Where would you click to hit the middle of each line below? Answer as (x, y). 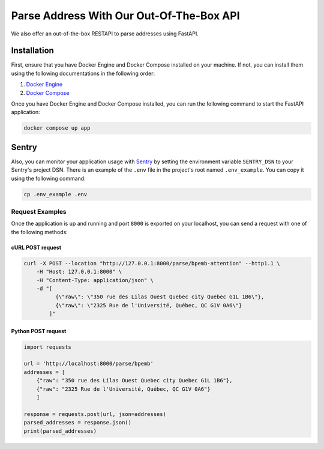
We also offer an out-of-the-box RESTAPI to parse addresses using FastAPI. (105, 34)
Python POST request (39, 331)
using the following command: (49, 178)
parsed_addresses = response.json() (78, 423)
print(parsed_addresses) (60, 431)
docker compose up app (57, 128)
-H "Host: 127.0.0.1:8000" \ (79, 272)
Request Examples (39, 212)
